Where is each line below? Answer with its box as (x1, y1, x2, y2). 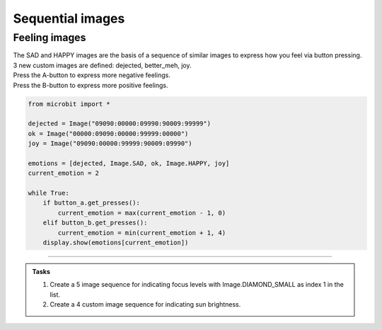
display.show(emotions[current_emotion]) (42, 239, 189, 247)
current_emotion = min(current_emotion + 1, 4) (57, 229, 226, 237)
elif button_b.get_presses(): (42, 219, 148, 227)
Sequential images (13, 11, 125, 26)
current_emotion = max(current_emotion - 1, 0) (57, 209, 226, 217)
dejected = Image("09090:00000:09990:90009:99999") (28, 120, 212, 127)
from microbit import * (28, 100, 111, 108)
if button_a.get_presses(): (42, 199, 141, 207)
